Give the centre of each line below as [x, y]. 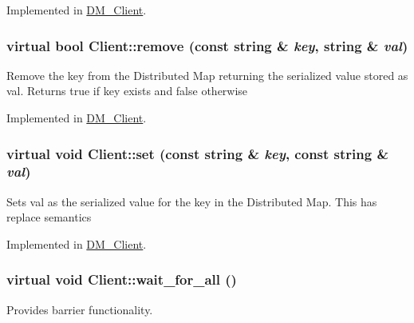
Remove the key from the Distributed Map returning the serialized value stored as [207, 75]
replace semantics [49, 217]
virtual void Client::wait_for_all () [122, 279]
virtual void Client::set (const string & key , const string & [198, 153]
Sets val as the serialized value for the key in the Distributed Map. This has [192, 201]
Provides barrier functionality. [80, 309]
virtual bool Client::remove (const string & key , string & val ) [207, 45]
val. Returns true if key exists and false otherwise [127, 91]
